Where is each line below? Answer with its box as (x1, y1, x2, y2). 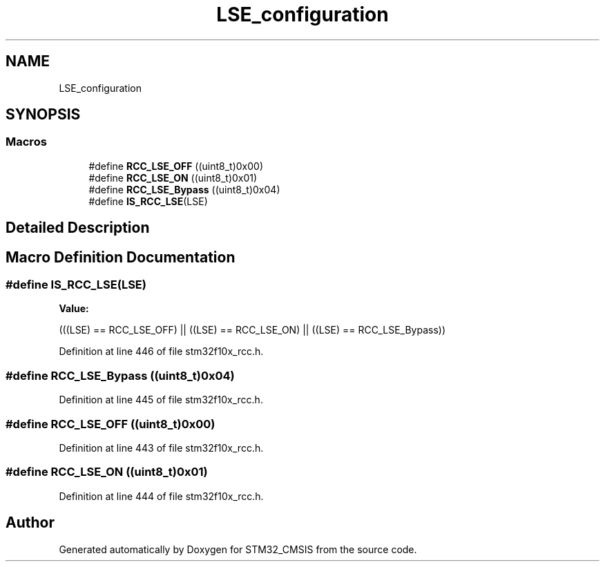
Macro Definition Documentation (6, 248, 236, 266)
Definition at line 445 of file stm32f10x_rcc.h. (59, 394, 263, 406)
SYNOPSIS (6, 106, 81, 124)
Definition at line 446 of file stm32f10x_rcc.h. (59, 345, 264, 358)
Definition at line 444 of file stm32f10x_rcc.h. (59, 490, 264, 502)
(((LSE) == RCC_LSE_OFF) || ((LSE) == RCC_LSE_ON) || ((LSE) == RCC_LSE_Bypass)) (59, 324, 446, 336)
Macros (6, 135, 47, 149)
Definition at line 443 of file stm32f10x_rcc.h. (59, 441, 264, 454)
